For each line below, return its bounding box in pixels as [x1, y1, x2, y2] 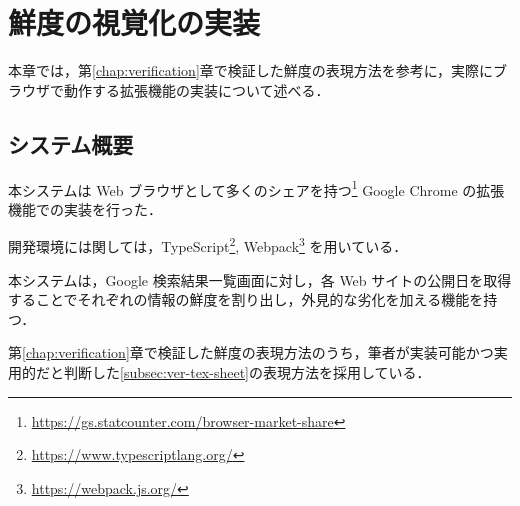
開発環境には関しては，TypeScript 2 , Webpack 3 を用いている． [8, 233, 408, 257]
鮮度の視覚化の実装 [8, 2, 261, 43]
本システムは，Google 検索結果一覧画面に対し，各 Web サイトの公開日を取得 [8, 269, 512, 290]
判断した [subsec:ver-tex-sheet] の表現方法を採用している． [63, 361, 431, 382]
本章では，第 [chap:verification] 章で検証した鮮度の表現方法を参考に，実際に [8, 60, 494, 81]
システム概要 [8, 128, 134, 159]
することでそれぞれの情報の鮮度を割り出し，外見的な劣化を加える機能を [8, 289, 484, 310]
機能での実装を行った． [8, 198, 162, 219]
